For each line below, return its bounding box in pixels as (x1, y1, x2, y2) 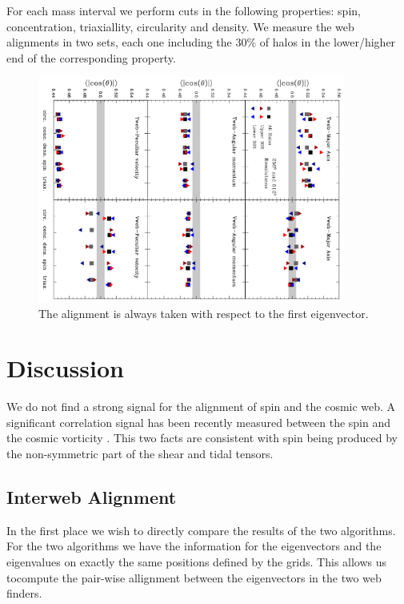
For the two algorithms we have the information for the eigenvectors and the (6, 538, 382, 554)
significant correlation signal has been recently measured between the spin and (6, 413, 391, 430)
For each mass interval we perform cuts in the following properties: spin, (6, 2, 361, 18)
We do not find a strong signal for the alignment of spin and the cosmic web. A (6, 398, 396, 415)
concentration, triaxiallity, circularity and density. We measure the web (6, 18, 354, 34)
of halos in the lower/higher (259, 34, 396, 50)
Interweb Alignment (6, 485, 177, 509)
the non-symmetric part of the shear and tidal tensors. (6, 445, 274, 462)
